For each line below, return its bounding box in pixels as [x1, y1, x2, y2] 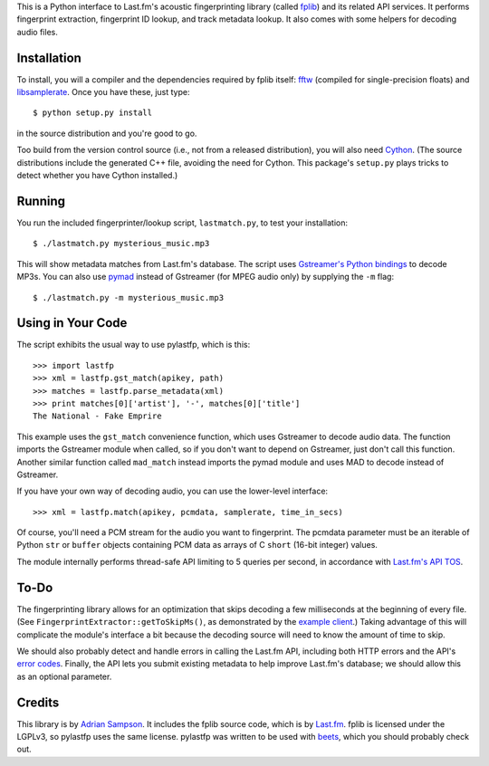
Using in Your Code [16, 315, 128, 330]
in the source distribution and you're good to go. [16, 128, 197, 139]
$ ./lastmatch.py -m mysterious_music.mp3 [33, 292, 225, 302]
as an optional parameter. [16, 671, 112, 682]
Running [16, 193, 66, 208]
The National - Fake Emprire [33, 411, 162, 421]
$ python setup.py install [33, 108, 153, 118]
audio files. [16, 26, 58, 37]
